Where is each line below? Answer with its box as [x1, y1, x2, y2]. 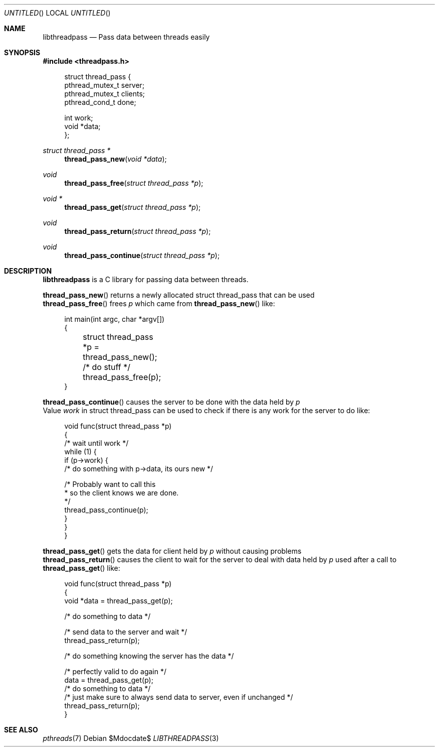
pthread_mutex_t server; [64, 81, 145, 89]
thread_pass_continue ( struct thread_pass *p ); [64, 251, 220, 260]
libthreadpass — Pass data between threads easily [43, 33, 210, 41]
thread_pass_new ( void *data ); [64, 155, 167, 163]
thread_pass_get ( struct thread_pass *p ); [64, 203, 201, 211]
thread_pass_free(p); [83, 372, 161, 382]
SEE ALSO [4, 725, 38, 734]
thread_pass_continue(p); [64, 506, 148, 514]
